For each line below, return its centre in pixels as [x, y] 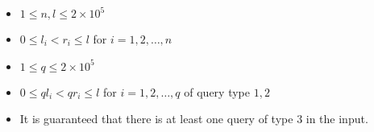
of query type [217, 91]
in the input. [337, 119]
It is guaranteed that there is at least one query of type [156, 119]
